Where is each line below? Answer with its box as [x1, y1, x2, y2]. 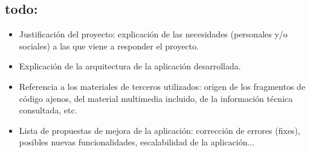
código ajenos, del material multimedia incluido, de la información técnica [19, 92, 293, 104]
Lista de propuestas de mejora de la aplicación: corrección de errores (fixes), [19, 124, 300, 136]
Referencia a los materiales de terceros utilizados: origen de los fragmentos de [19, 80, 306, 92]
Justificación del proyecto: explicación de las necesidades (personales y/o [19, 28, 288, 40]
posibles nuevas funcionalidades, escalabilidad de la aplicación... [19, 136, 255, 148]
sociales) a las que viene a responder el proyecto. [19, 39, 199, 52]
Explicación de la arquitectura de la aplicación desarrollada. [19, 60, 241, 72]
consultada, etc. [19, 104, 77, 116]
